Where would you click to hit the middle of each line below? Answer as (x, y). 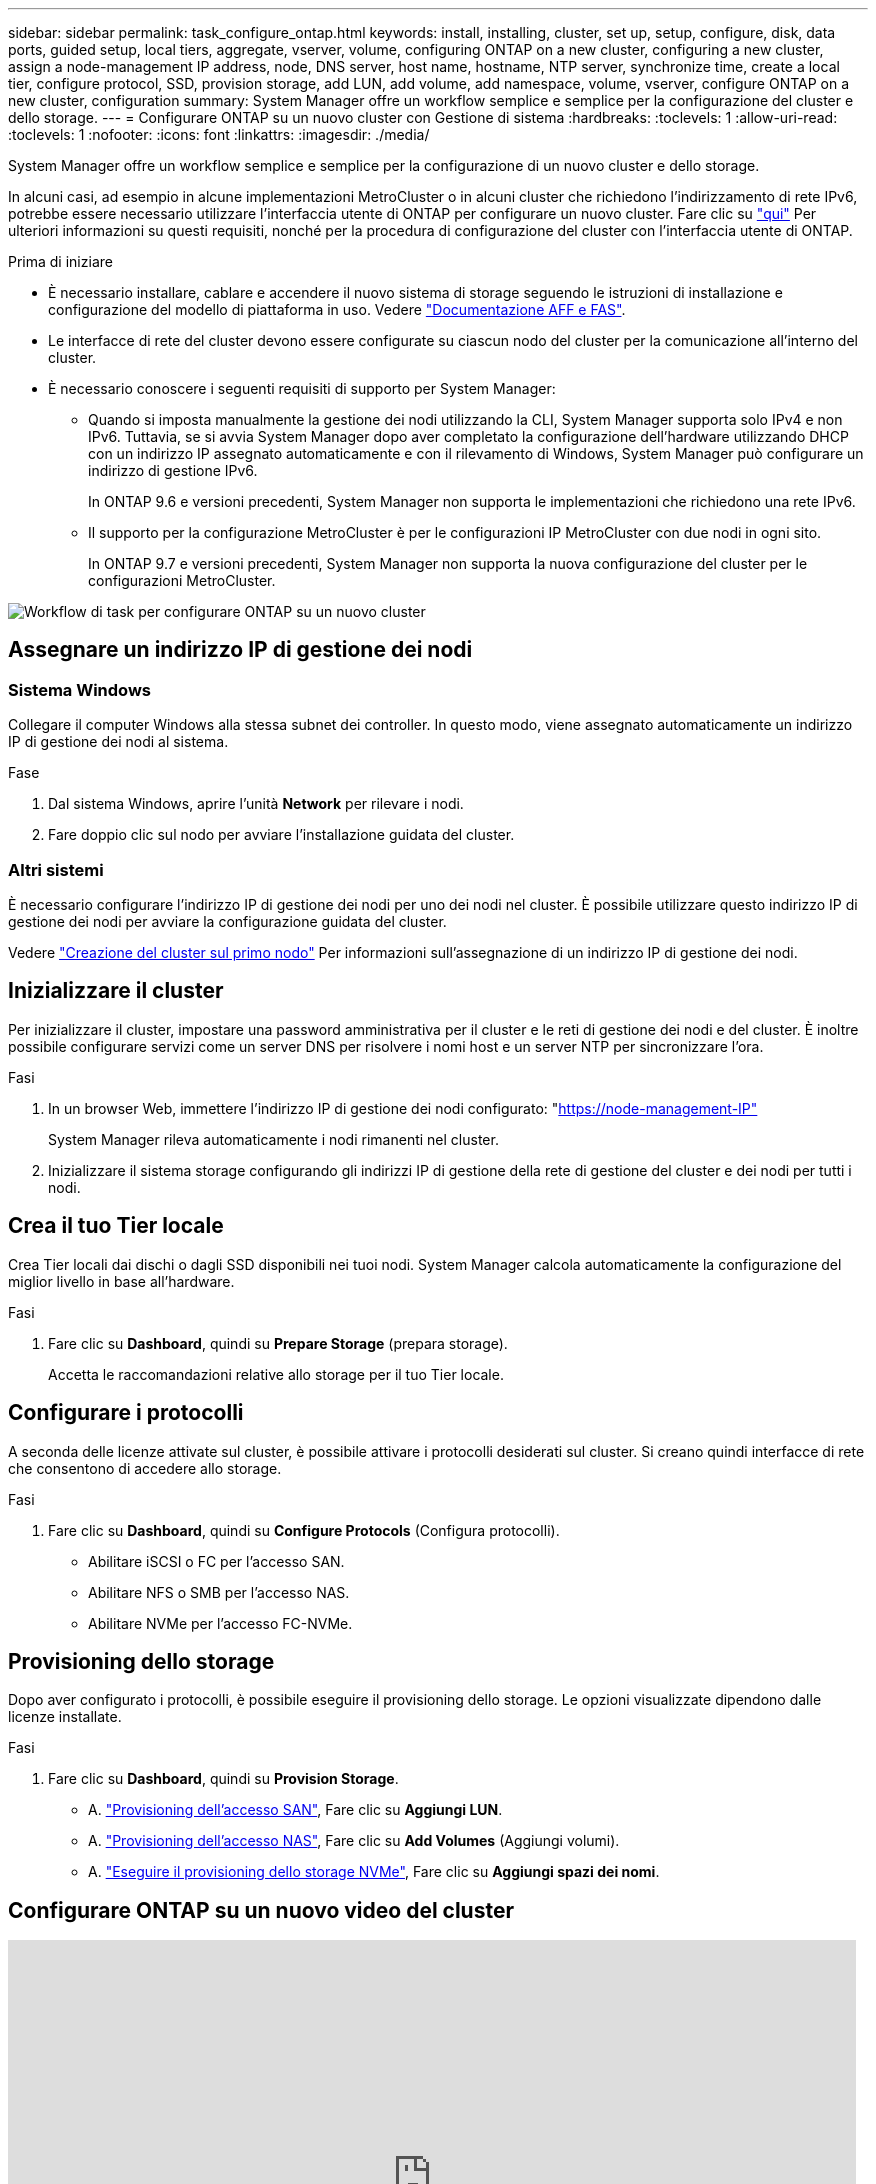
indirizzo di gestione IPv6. (173, 470)
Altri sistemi (56, 869)
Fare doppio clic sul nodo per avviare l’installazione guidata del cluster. (281, 835)
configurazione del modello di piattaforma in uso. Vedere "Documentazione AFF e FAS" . (337, 309)
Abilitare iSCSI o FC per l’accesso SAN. (216, 1561)
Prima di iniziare (60, 261)
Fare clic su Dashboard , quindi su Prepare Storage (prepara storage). (278, 1343)
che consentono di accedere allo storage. (145, 1468)
